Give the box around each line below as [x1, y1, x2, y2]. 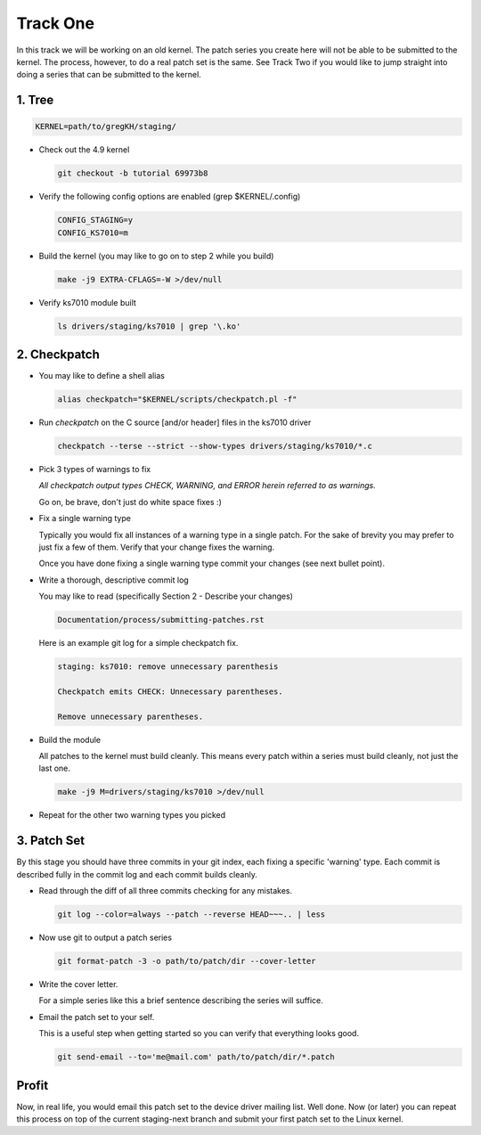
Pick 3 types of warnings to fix [38, 464, 151, 475]
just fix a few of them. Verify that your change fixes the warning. [38, 542, 275, 552]
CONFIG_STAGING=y [57, 215, 134, 225]
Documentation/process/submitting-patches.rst [57, 615, 265, 625]
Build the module [38, 734, 102, 745]
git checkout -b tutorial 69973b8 [57, 168, 208, 178]
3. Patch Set [16, 833, 85, 848]
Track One [16, 13, 95, 33]
